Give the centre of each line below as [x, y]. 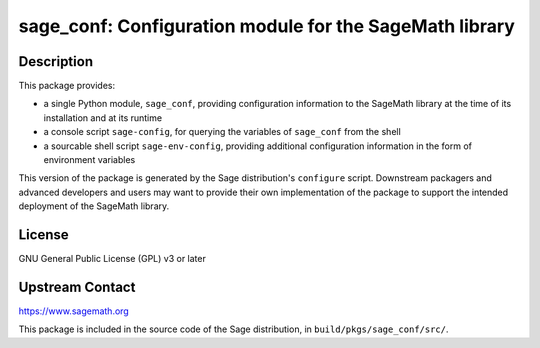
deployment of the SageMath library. [94, 206]
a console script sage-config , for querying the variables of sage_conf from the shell [222, 132]
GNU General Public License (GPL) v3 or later [112, 259]
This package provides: [66, 86]
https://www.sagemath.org [73, 311]
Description [56, 61]
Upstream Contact [77, 286]
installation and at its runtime [103, 117]
